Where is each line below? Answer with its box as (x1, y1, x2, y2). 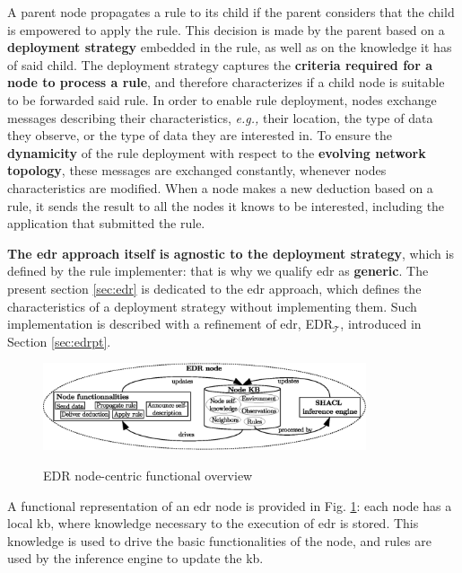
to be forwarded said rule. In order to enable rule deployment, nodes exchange (7, 90, 437, 109)
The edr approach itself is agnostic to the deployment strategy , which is (7, 243, 454, 262)
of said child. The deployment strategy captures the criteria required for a (7, 55, 432, 74)
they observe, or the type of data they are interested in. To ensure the (7, 126, 392, 145)
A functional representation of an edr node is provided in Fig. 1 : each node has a (7, 496, 452, 515)
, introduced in (340, 314, 422, 333)
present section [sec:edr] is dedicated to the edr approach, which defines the (7, 278, 422, 297)
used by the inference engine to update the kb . (7, 549, 264, 568)
